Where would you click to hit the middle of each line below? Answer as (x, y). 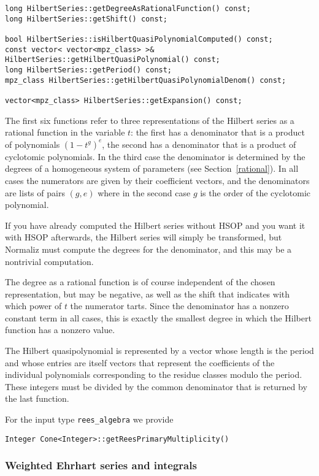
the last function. (37, 398)
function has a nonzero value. (60, 330)
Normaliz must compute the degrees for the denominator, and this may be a (148, 249)
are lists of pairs (35, 192)
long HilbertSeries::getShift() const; (86, 19)
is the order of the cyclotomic (256, 192)
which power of (33, 306)
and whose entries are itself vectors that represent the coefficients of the (140, 362)
